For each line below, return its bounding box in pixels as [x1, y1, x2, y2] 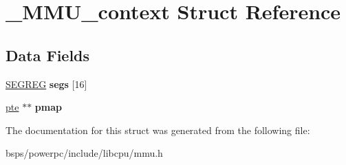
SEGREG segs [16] [6, 76, 87, 91]
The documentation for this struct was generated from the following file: [6, 122, 310, 137]
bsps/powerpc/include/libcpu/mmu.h [6, 146, 163, 160]
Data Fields [6, 44, 90, 65]
